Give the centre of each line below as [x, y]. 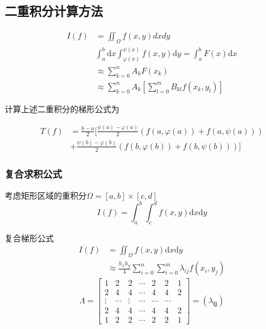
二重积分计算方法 [54, 11]
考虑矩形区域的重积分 [46, 195]
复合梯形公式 [29, 238]
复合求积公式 [34, 173]
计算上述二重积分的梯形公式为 [62, 108]
